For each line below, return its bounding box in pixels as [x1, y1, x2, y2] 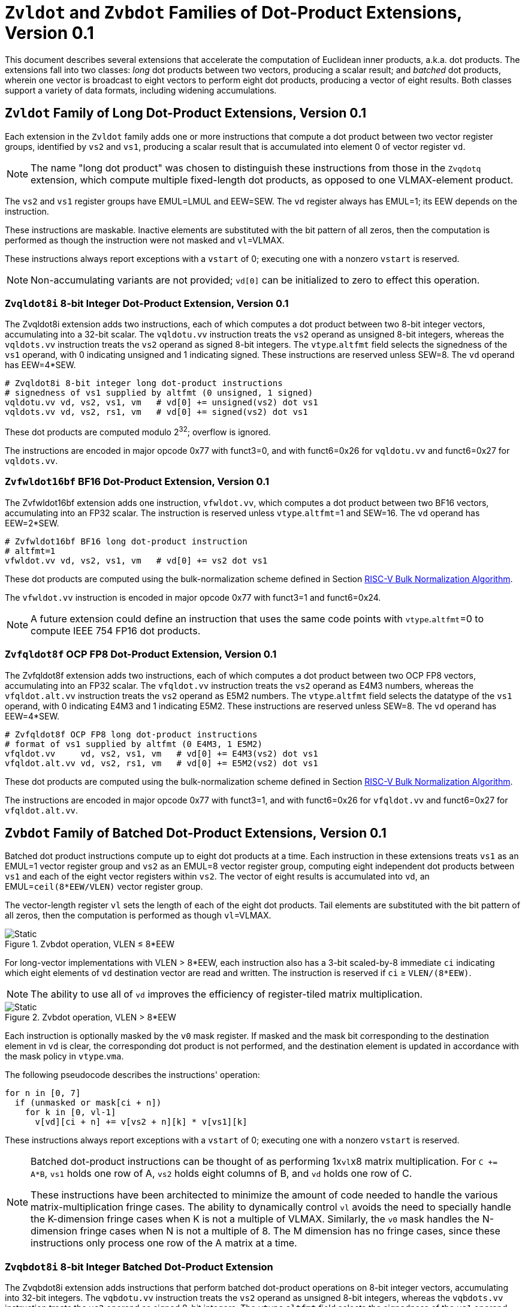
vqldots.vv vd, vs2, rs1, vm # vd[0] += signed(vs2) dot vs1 [5, 407, 308, 417]
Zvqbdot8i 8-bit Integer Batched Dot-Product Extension [5, 1260, 273, 1273]
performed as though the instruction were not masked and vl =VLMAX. [5, 234, 285, 245]
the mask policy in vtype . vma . [5, 1051, 124, 1062]
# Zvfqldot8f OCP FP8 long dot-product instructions [5, 729, 258, 739]
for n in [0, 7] [5, 1088, 81, 1098]
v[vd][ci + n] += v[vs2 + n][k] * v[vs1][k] [35, 1117, 248, 1127]
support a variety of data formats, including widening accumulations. [5, 85, 277, 95]
